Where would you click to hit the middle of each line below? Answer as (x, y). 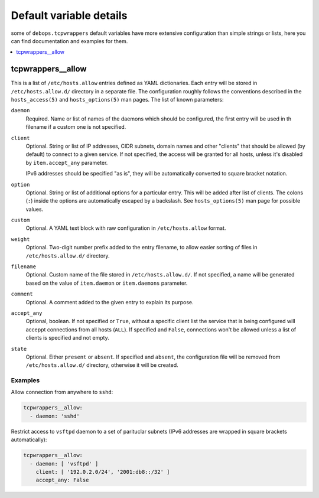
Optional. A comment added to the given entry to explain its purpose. (110, 302)
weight (20, 239)
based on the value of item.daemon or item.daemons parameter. (107, 283)
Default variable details (69, 15)
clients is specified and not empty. (67, 338)
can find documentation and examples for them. (69, 41)
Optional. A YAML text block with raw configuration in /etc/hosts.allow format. (126, 228)
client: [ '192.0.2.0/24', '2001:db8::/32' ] (103, 472)
